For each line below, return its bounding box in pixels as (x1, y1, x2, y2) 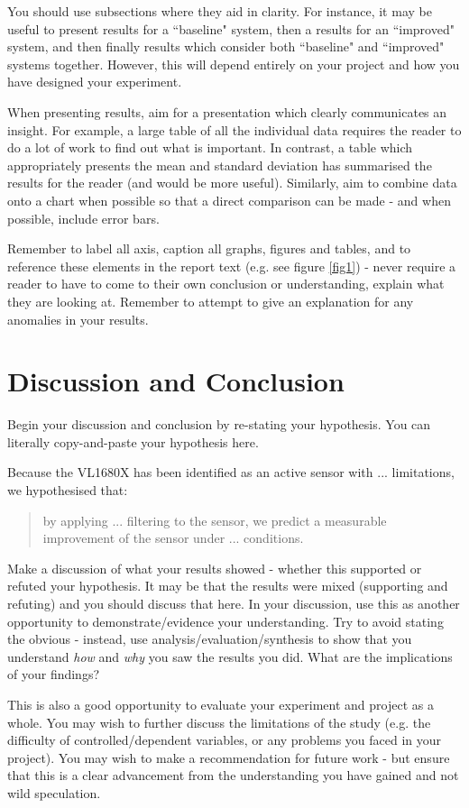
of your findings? (7, 665, 100, 684)
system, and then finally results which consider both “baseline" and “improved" (7, 37, 445, 56)
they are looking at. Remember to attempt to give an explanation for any (7, 291, 414, 310)
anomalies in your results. (7, 309, 149, 328)
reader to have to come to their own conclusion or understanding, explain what (7, 274, 445, 293)
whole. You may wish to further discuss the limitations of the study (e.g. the (7, 712, 431, 731)
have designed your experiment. (7, 72, 182, 91)
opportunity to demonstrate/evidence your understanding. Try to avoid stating (7, 611, 444, 630)
